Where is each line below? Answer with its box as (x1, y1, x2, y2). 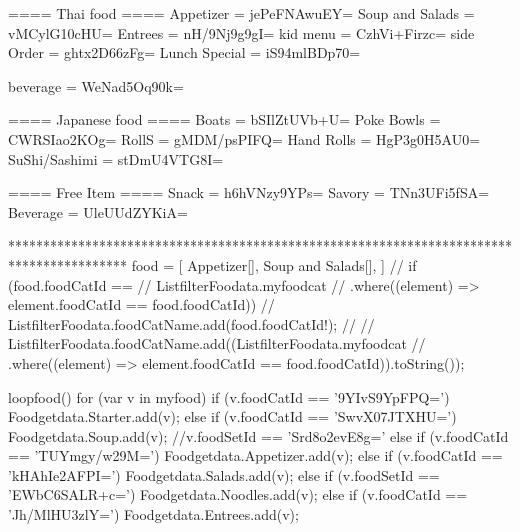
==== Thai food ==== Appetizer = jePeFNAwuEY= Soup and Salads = (8, 3, 475, 23)
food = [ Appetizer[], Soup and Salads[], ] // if (131, 254, 417, 275)
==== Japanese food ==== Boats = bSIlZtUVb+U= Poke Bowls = (8, 109, 441, 130)
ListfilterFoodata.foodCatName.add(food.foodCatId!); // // (8, 313, 375, 334)
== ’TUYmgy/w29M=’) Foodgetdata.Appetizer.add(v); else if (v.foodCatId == (8, 445, 503, 466)
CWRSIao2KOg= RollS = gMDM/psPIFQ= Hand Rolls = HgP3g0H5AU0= (8, 128, 481, 149)
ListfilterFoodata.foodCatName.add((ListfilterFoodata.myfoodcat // (8, 333, 426, 354)
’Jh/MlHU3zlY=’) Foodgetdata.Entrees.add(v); (8, 504, 299, 525)
